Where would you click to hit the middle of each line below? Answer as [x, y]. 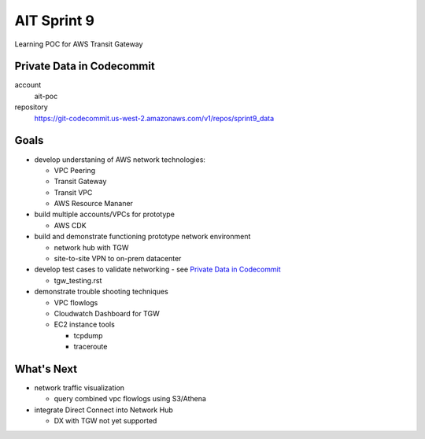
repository [31, 107]
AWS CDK [70, 225]
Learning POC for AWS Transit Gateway [79, 44]
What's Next [46, 369]
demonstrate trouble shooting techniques [101, 292]
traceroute [91, 347]
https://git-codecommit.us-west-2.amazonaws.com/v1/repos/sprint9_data [154, 118]
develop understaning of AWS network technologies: [120, 159]
